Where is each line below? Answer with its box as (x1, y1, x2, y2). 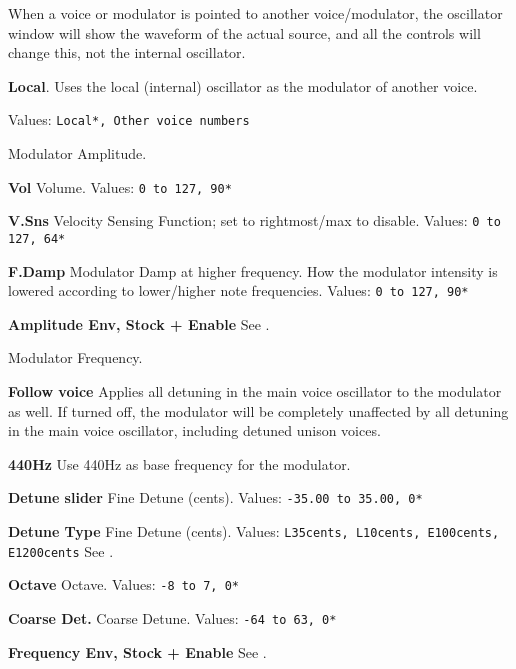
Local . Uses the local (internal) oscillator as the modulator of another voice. (8, 75, 478, 96)
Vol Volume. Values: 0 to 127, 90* (8, 176, 232, 197)
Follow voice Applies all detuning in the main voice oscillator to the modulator (8, 381, 502, 402)
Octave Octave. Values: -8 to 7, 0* (8, 574, 239, 595)
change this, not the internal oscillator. (8, 42, 246, 63)
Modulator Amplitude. (8, 143, 147, 164)
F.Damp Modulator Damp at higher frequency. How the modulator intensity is (8, 260, 498, 281)
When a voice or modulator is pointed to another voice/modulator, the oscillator (8, 3, 503, 23)
